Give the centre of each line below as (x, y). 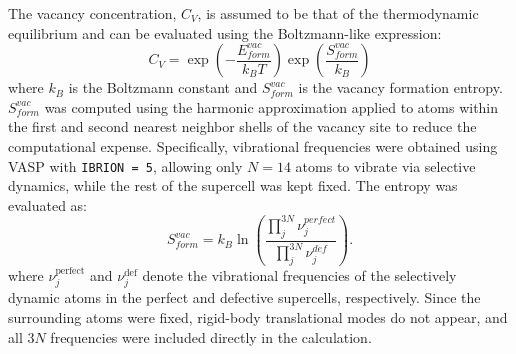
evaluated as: (48, 204)
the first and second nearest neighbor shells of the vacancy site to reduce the (242, 126)
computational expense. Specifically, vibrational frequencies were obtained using (253, 145)
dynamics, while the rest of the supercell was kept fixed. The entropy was (233, 185)
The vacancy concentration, (92, 13)
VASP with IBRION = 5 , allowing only (125, 165)
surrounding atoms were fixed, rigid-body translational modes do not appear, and (258, 316)
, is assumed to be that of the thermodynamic (338, 13)
